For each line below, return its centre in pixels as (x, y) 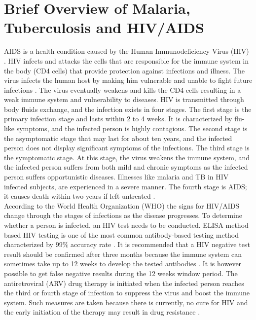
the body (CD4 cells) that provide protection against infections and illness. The (124, 70)
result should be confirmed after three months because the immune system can (123, 254)
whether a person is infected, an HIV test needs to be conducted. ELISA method (126, 225)
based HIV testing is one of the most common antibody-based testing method (122, 234)
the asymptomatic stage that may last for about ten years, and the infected (118, 138)
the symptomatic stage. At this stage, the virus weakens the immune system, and (127, 157)
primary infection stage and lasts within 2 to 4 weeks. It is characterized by (118, 119)
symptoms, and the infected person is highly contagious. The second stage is (132, 128)
